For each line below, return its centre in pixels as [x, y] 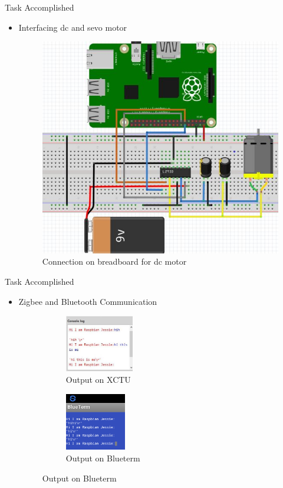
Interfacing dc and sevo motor [73, 27]
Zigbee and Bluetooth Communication [88, 301]
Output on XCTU [98, 380]
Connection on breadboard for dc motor [114, 261]
